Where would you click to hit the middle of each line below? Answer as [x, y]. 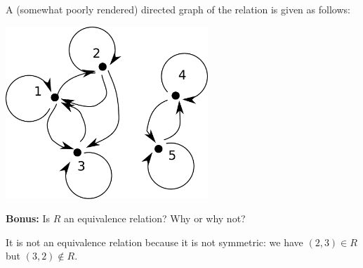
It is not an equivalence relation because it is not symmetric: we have [154, 242]
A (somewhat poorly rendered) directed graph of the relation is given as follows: [178, 9]
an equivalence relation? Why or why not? [154, 218]
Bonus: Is [28, 218]
